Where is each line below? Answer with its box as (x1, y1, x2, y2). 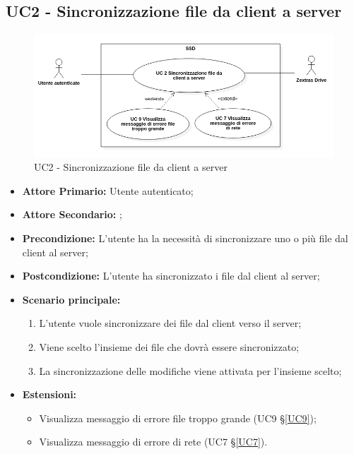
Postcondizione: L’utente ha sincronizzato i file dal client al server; (22, 268, 320, 283)
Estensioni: (22, 387, 77, 402)
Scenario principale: (22, 292, 121, 306)
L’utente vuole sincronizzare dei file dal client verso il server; (39, 316, 302, 330)
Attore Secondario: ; (22, 207, 122, 222)
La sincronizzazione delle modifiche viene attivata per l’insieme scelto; (39, 363, 342, 378)
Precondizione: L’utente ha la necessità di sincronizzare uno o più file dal (22, 230, 348, 245)
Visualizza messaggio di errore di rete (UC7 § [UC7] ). (39, 434, 268, 449)
